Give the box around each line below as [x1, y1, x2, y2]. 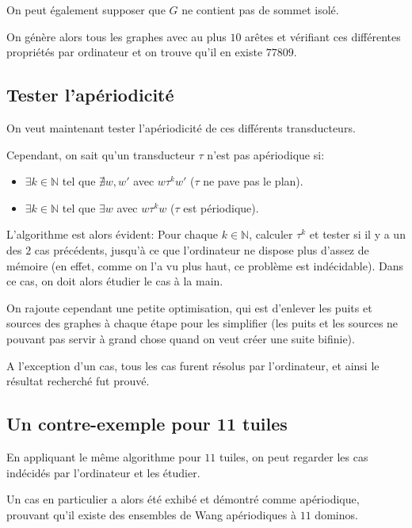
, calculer [249, 226, 293, 243]
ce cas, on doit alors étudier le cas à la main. [6, 273, 223, 289]
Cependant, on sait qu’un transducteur [6, 146, 195, 163]
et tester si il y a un [309, 226, 406, 243]
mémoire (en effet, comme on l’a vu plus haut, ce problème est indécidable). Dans [6, 257, 403, 274]
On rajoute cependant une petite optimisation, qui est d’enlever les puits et [6, 299, 372, 316]
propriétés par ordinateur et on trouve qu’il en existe [6, 44, 263, 60]
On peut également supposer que [6, 2, 166, 17]
